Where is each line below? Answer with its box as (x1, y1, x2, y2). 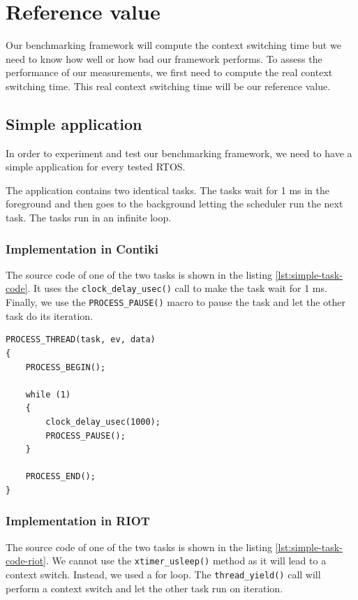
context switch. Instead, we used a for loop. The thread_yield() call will (6, 566, 321, 581)
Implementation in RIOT (6, 512, 150, 529)
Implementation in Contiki (6, 240, 158, 257)
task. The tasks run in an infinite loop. (6, 210, 172, 225)
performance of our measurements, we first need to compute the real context (6, 65, 333, 80)
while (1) (25, 389, 71, 400)
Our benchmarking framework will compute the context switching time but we (6, 38, 341, 52)
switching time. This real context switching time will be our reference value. (6, 78, 331, 93)
